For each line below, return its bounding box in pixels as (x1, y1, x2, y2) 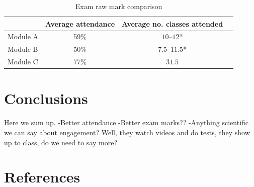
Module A (8, 31, 39, 42)
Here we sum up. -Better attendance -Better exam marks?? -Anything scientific (4, 117, 249, 128)
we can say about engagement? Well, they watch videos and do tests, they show (4, 127, 250, 137)
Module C (8, 56, 38, 67)
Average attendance (45, 18, 115, 29)
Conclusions (4, 88, 88, 109)
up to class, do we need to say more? (4, 137, 117, 147)
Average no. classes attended (122, 18, 223, 29)
